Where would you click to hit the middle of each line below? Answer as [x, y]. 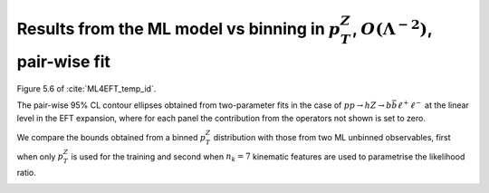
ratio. [26, 173]
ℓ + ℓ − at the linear [433, 105]
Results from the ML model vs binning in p [179, 29]
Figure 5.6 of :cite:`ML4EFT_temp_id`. [86, 88]
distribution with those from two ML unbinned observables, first [332, 137]
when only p [40, 156]
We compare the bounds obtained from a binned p [111, 137]
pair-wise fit [63, 61]
